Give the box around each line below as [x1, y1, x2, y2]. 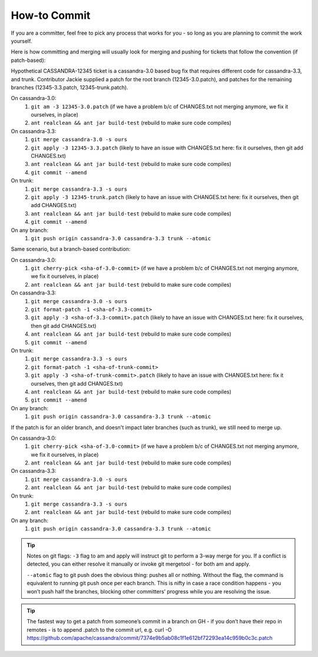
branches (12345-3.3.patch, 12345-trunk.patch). [11, 84, 129, 91]
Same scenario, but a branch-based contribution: [11, 245, 131, 253]
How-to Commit [11, 9, 91, 22]
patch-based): [11, 57, 46, 64]
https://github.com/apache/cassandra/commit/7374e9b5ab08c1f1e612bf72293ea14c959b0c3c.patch [26, 635, 273, 642]
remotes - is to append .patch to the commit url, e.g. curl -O [26, 626, 172, 633]
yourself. [11, 37, 32, 44]
